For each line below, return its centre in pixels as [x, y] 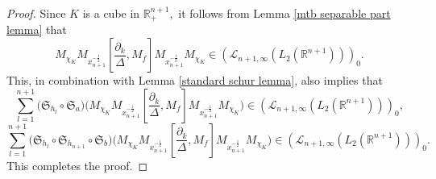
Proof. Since [36, 13]
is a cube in [111, 13]
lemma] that [37, 29]
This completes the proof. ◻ [77, 165]
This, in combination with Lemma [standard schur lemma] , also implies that [195, 80]
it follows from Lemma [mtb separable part [284, 13]
